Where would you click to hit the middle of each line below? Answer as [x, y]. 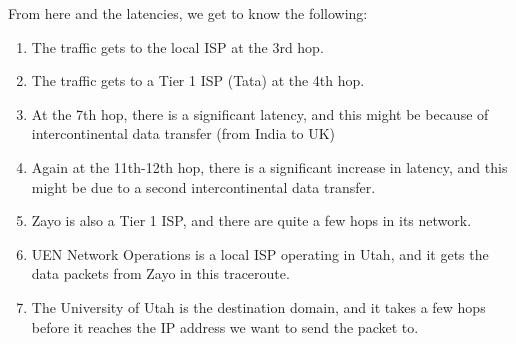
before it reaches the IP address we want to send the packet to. [225, 326]
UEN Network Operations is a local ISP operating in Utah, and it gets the [260, 253]
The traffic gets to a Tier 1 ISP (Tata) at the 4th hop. [198, 80]
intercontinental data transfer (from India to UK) [183, 133]
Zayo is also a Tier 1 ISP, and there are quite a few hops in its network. [251, 220]
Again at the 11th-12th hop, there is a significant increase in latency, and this [269, 166]
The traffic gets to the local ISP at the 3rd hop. [177, 46]
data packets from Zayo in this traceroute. [160, 273]
